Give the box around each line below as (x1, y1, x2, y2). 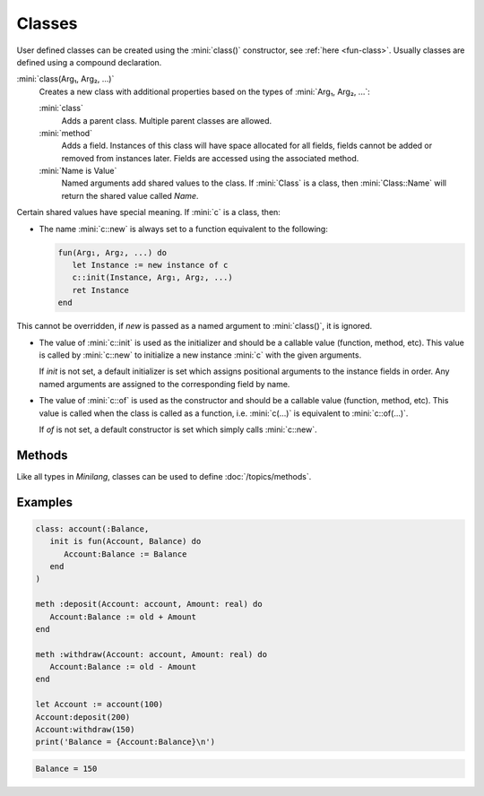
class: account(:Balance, (35, 523, 150, 533)
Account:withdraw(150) (35, 724, 135, 735)
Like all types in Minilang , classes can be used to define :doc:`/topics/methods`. (16, 471, 312, 481)
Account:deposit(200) (35, 712, 131, 722)
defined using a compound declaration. (16, 56, 162, 67)
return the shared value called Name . (61, 190, 199, 201)
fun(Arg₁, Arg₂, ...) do (57, 247, 168, 257)
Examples (16, 494, 73, 510)
